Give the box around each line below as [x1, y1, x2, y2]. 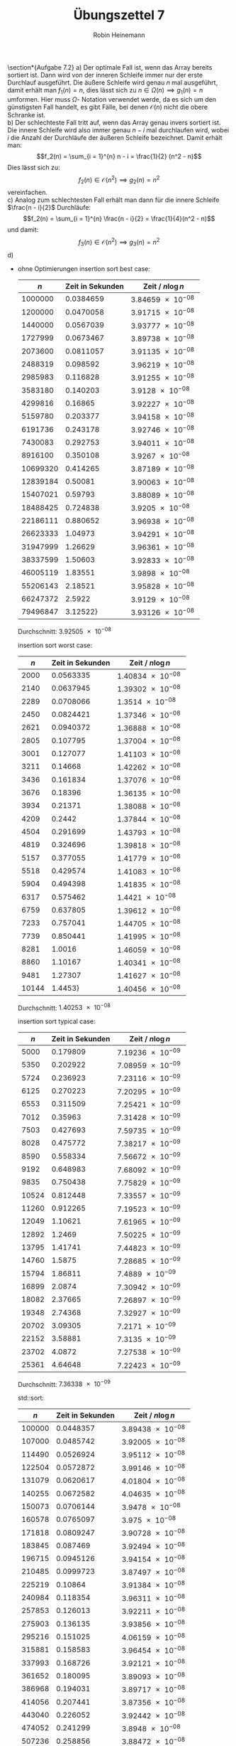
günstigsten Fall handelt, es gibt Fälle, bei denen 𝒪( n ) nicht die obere [7, 102, 208, 111]
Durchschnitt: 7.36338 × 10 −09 [17, 1378, 111, 1388]
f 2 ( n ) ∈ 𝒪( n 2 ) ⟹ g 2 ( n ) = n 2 [78, 174, 160, 186]
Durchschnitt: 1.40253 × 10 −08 [17, 1002, 111, 1012]
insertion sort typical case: [17, 1017, 96, 1026]
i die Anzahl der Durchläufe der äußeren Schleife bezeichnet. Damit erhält [7, 133, 223, 142]
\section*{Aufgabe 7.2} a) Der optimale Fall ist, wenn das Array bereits [7, 63, 213, 71]
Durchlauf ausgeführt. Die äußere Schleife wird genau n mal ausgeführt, [7, 78, 218, 87]
